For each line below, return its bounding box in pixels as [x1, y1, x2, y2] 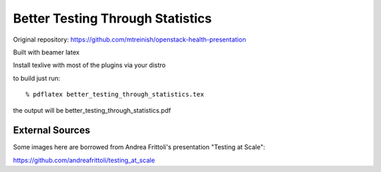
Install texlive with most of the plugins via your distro [13, 61, 166, 70]
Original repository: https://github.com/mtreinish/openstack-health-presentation [13, 35, 246, 44]
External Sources [13, 124, 91, 137]
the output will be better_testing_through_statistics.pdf [13, 106, 171, 114]
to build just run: [13, 74, 61, 82]
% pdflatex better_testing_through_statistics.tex [25, 90, 205, 99]
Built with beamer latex [13, 48, 80, 56]
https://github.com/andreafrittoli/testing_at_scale [13, 156, 155, 164]
